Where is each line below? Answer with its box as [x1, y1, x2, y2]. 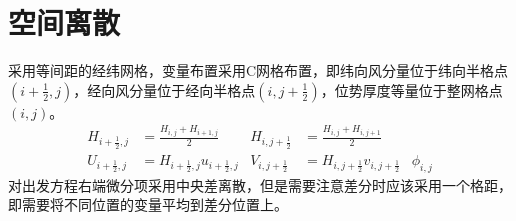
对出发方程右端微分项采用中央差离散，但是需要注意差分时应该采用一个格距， [8, 174, 512, 195]
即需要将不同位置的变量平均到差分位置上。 [8, 194, 288, 215]
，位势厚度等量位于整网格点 [320, 79, 503, 100]
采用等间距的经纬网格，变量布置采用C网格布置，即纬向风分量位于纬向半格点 [8, 60, 509, 81]
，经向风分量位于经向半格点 [73, 79, 256, 100]
